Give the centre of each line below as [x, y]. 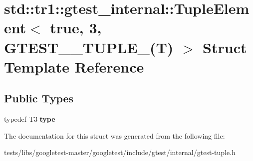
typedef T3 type [30, 119]
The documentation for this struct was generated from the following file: [115, 135]
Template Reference [74, 66]
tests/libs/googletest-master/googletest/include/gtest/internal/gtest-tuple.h [120, 152]
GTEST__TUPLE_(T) [89, 47]
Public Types [39, 98]
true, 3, [76, 28]
